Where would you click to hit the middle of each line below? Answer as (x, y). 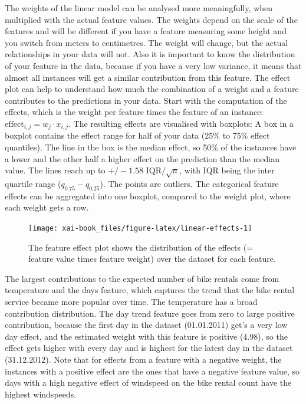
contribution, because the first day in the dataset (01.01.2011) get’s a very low (146, 325)
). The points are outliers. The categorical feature (189, 183)
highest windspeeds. (41, 394)
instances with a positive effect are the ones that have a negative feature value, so (152, 371)
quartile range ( (33, 183)
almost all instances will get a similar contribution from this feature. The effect (148, 77)
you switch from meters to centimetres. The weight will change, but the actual (147, 42)
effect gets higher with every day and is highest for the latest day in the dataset (149, 348)
